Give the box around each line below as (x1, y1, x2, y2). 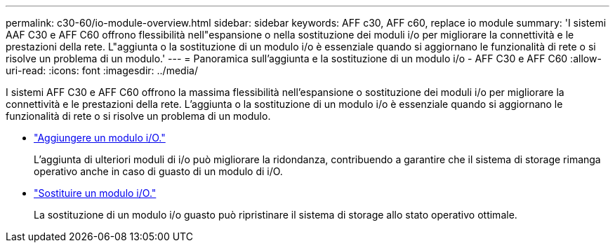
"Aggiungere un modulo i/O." (34, 132, 166, 144)
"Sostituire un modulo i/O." (34, 187, 157, 199)
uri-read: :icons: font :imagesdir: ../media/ (6, 64, 198, 76)
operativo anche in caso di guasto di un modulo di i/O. (34, 165, 283, 177)
